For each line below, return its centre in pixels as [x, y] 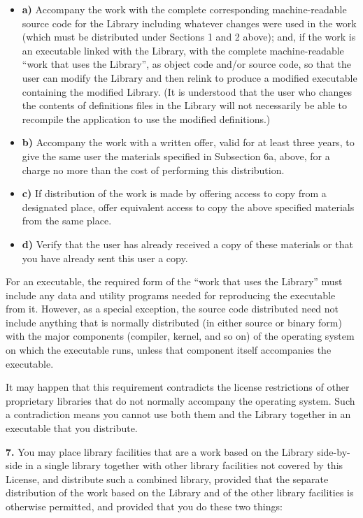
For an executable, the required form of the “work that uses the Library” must [174, 281]
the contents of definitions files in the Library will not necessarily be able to [185, 105]
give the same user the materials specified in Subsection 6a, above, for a [176, 156]
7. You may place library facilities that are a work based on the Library [160, 451]
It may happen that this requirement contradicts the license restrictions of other [178, 387]
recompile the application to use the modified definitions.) [146, 118]
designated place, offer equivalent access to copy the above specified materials [188, 207]
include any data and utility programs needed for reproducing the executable [171, 295]
